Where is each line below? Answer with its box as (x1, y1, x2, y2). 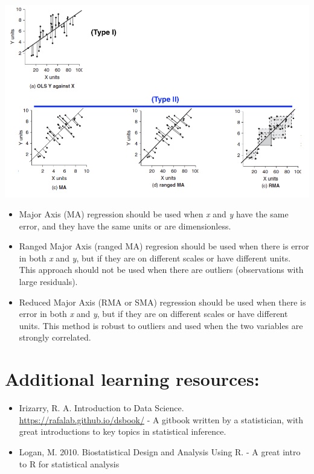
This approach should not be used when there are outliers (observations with (19, 263, 304, 276)
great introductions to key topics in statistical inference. (19, 425, 226, 438)
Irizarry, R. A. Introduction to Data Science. (19, 402, 184, 414)
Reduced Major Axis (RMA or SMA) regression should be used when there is (19, 295, 306, 308)
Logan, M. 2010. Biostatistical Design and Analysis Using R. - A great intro (19, 445, 301, 458)
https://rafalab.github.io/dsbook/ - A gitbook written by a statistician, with (19, 413, 304, 426)
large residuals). (19, 275, 78, 288)
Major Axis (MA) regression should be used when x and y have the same (19, 208, 289, 220)
